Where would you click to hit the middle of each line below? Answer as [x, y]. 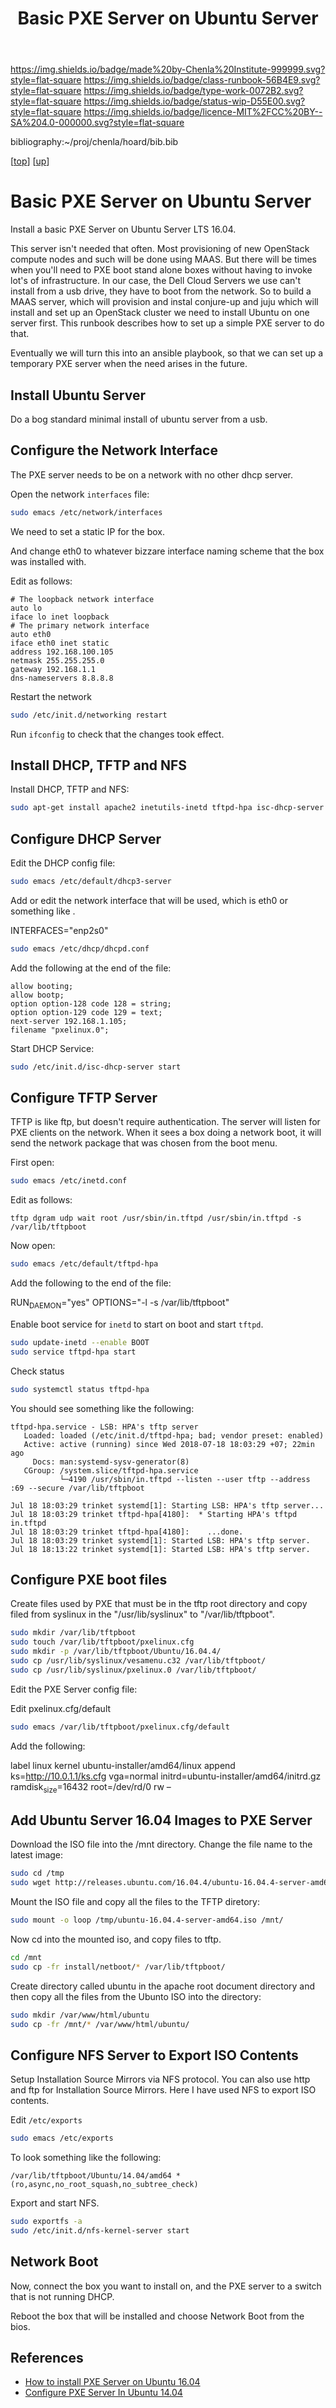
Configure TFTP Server [84, 1098]
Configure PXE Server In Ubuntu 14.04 [103, 2393]
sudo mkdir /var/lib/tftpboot [73, 1633]
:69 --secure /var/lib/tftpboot [77, 1488]
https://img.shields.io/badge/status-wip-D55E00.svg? [194, 101]
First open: [32, 1163]
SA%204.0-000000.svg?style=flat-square [97, 123]
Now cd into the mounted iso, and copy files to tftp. [116, 1939]
